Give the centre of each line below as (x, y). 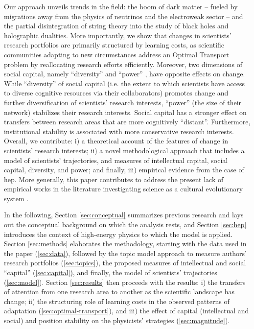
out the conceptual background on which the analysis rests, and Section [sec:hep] (125, 224)
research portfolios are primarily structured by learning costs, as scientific (114, 45)
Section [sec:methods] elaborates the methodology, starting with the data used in (125, 244)
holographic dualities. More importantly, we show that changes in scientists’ (118, 35)
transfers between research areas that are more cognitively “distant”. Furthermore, (127, 122)
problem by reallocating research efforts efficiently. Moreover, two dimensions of (123, 64)
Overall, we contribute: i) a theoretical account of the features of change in (116, 141)
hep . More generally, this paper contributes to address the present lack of (114, 179)
